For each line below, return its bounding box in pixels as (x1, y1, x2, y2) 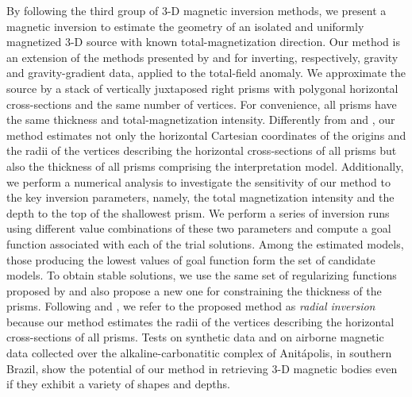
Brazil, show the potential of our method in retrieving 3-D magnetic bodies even (6, 360, 398, 376)
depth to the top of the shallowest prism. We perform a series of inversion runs (6, 204, 390, 221)
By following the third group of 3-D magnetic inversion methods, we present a (6, 2, 387, 18)
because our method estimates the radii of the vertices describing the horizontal (6, 313, 395, 330)
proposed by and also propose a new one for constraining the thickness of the (6, 282, 382, 299)
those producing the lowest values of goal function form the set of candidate (6, 251, 375, 268)
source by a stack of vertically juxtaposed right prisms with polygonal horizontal (6, 79, 399, 96)
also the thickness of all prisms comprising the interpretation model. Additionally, (6, 157, 404, 174)
